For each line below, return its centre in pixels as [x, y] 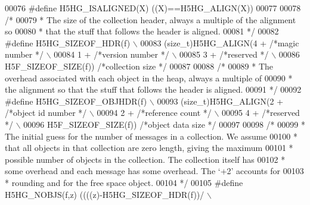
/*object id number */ [46, 113]
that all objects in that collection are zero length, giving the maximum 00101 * [149, 148]
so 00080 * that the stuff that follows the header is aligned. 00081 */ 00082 [142, 31]
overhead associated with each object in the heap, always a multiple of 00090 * [149, 78]
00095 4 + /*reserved [261, 113]
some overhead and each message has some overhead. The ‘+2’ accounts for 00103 [154, 171]
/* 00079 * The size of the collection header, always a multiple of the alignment [151, 19]
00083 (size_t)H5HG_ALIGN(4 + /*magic [220, 42]
